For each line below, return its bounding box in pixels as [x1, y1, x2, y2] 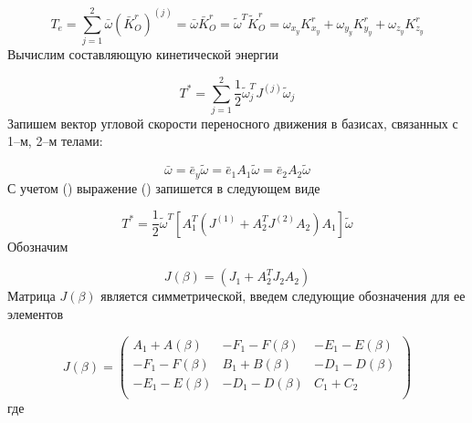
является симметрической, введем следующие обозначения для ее [100, 286, 466, 305]
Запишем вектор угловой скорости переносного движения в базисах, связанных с [7, 113, 458, 132]
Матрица [7, 286, 56, 305]
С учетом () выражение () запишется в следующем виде [7, 178, 320, 197]
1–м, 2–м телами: [7, 131, 103, 150]
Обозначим [7, 236, 68, 255]
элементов [7, 304, 64, 323]
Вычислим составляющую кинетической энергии [7, 45, 279, 64]
